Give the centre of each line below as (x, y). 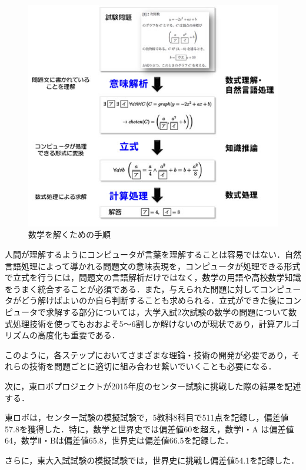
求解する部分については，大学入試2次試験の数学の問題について (167, 312)
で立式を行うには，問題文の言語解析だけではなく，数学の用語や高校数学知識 (153, 277)
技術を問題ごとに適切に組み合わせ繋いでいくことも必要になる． (153, 366)
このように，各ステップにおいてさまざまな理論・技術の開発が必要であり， (148, 354)
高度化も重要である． (79, 335)
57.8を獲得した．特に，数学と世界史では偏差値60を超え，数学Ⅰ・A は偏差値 (149, 429)
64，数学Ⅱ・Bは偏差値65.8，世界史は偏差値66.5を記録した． (119, 440)
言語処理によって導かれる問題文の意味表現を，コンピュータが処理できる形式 (153, 266)
